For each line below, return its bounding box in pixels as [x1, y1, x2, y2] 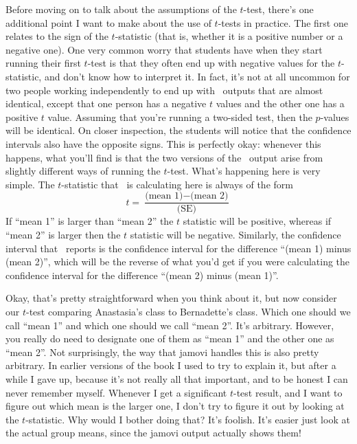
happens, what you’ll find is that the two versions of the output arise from [5, 150, 323, 164]
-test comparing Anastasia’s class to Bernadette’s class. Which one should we [26, 304, 351, 318]
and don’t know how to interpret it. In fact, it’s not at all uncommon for [44, 69, 350, 83]
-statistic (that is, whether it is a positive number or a [115, 29, 343, 43]
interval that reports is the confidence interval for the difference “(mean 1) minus [5, 241, 352, 255]
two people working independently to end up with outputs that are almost [5, 82, 323, 97]
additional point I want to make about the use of [5, 15, 211, 30]
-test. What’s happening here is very [167, 164, 321, 178]
